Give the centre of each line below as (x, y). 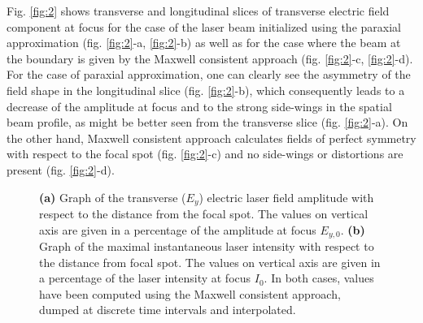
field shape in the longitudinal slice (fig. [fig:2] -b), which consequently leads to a (206, 90)
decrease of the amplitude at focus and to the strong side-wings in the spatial (199, 106)
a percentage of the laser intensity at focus (145, 278)
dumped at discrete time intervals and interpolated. (168, 310)
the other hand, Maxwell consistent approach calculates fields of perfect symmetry (211, 138)
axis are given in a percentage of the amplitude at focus (178, 229)
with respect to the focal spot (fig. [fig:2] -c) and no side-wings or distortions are (205, 154)
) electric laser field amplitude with (286, 197)
